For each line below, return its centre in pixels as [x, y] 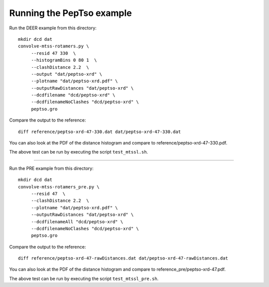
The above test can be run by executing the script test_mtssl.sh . [79, 152]
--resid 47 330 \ [54, 53]
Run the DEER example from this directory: [53, 28]
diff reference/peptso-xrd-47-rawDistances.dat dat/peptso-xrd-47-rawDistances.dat [123, 258]
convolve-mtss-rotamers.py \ [54, 46]
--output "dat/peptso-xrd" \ [67, 74]
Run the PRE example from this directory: [52, 168]
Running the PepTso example [70, 13]
